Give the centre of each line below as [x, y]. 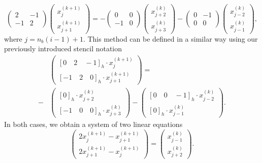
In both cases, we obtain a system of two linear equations [93, 124]
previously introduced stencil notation [63, 48]
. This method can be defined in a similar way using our [170, 38]
